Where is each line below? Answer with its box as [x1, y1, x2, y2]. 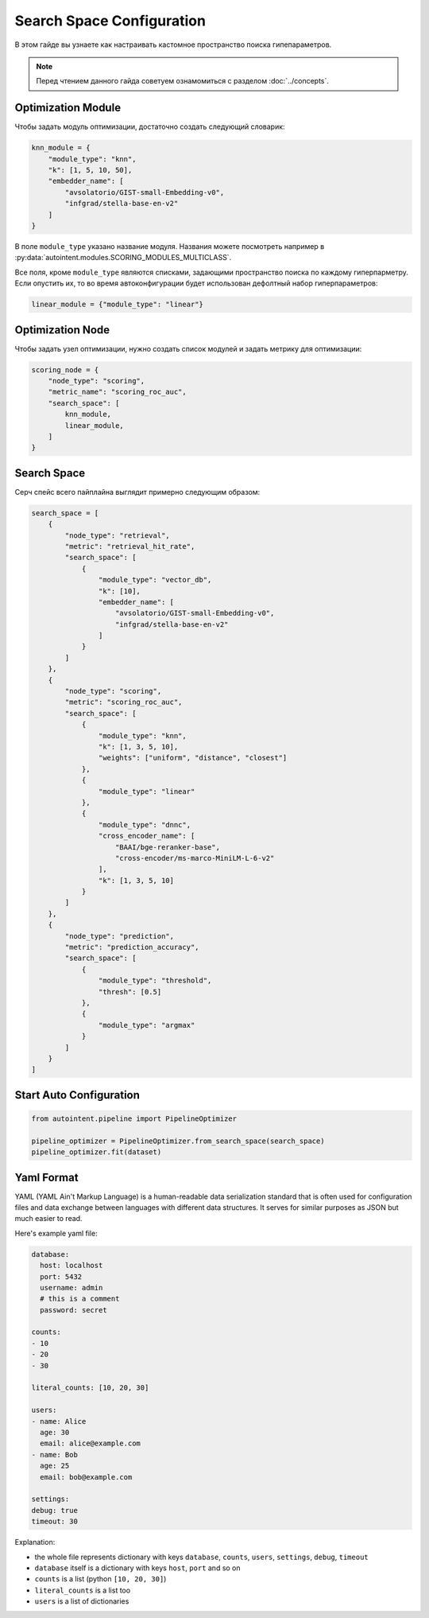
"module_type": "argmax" [98, 1021, 195, 1029]
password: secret [40, 1305, 107, 1314]
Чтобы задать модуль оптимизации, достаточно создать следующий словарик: [14, 122, 285, 131]
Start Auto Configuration [14, 1088, 141, 1102]
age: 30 [40, 1428, 70, 1437]
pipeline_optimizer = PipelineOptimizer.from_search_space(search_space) [31, 1136, 325, 1145]
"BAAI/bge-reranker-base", [115, 842, 220, 851]
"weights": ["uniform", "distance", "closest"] [98, 753, 288, 763]
